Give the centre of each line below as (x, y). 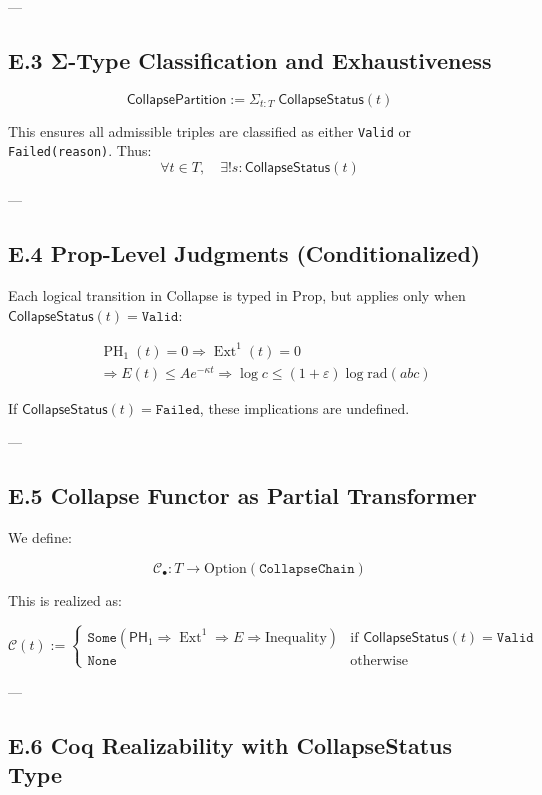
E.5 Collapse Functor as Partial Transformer (243, 495)
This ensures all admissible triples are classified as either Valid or (209, 130)
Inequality (296, 637)
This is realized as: (65, 599)
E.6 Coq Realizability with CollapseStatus (230, 744)
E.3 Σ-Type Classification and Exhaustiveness (250, 59)
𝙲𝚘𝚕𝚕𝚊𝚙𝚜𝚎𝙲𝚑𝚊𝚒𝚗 (307, 568)
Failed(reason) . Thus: (80, 150)
